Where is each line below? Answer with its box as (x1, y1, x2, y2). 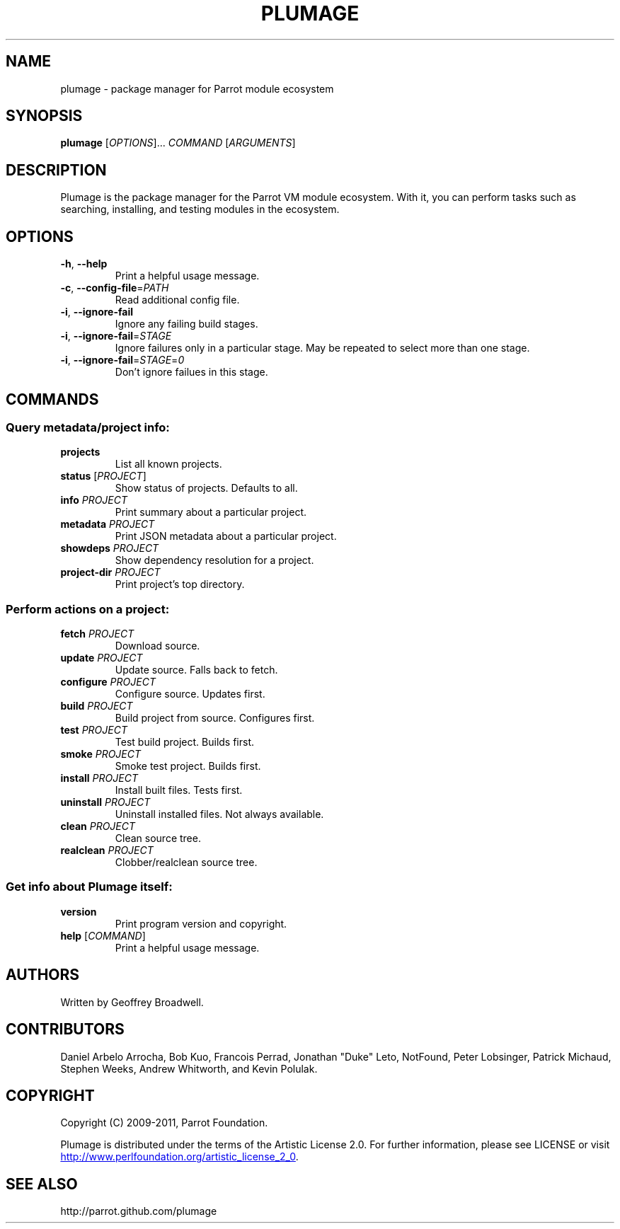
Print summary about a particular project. (115, 506, 307, 519)
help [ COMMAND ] (60, 929, 146, 942)
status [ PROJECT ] (60, 470, 147, 483)
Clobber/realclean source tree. (115, 856, 258, 869)
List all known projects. (115, 458, 222, 471)
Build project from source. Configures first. (115, 712, 315, 725)
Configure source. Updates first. (115, 688, 265, 700)
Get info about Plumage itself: (6, 879, 173, 894)
